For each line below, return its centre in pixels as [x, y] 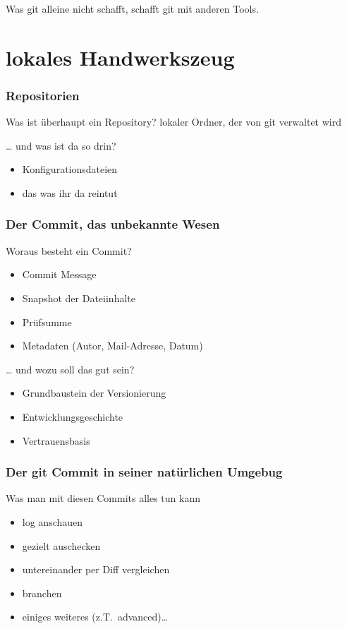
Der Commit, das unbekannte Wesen [113, 224]
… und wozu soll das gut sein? [70, 369]
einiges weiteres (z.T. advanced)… [95, 617]
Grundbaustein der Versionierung [94, 393]
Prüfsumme [47, 322]
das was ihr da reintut [70, 192]
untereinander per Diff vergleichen [96, 569]
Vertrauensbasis [56, 440]
